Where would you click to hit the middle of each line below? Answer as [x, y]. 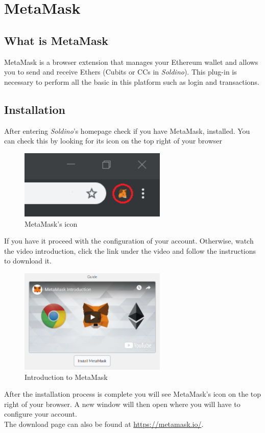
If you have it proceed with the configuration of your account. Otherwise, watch [129, 241]
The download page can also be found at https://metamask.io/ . [104, 424]
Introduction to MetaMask [66, 377]
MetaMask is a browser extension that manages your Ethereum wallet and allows [131, 62]
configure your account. [41, 414]
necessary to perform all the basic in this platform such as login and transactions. [132, 81]
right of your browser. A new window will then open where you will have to [122, 404]
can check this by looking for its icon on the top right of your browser [113, 141]
